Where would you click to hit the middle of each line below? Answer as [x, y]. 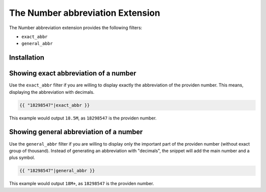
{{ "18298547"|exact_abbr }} [55, 105]
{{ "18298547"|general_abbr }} [57, 171]
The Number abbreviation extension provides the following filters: [76, 28]
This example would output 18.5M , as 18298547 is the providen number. [83, 118]
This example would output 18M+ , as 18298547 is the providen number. [82, 184]
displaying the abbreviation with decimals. [52, 92]
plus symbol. [22, 157]
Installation [27, 58]
